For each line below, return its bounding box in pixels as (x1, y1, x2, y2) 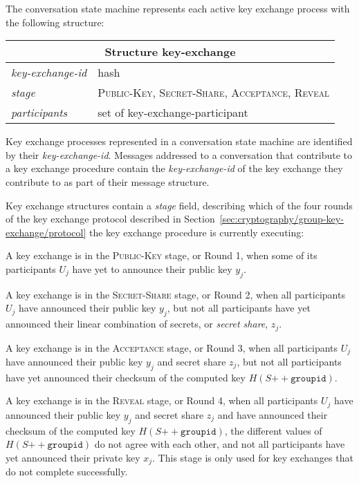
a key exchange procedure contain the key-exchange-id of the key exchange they (6, 161, 343, 176)
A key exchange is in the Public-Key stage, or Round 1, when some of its (6, 248, 317, 263)
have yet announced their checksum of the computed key (6, 370, 246, 384)
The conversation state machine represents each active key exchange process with (6, 1, 350, 15)
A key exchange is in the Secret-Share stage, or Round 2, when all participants (6, 287, 345, 301)
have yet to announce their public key (72, 261, 232, 276)
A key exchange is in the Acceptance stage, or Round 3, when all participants (6, 340, 338, 354)
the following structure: (6, 15, 104, 29)
